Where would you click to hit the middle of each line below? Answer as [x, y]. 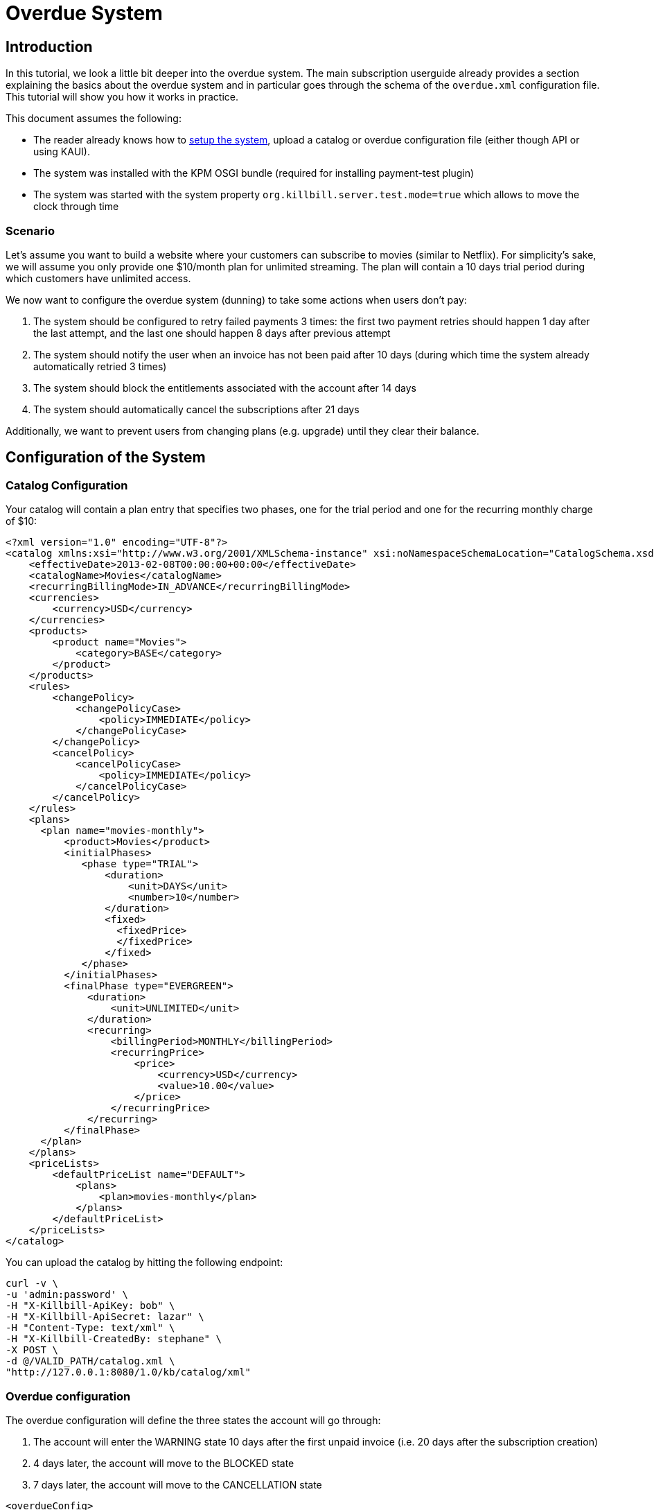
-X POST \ [32, 1350]
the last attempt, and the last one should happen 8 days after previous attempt [212, 333]
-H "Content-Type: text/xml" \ [90, 1328]
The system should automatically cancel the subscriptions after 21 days [196, 409]
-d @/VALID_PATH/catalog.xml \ [90, 1361]
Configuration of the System [106, 458]
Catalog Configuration [67, 485]
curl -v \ [32, 1284]
